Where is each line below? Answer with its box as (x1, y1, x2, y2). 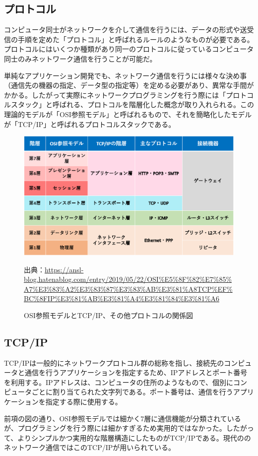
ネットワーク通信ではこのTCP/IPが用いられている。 (4, 442, 175, 453)
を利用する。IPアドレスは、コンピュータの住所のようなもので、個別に (4, 377, 234, 387)
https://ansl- (45, 264, 84, 274)
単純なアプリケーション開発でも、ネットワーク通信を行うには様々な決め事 (4, 70, 247, 80)
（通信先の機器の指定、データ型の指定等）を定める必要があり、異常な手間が (4, 80, 254, 90)
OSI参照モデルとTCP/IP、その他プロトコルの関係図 (24, 310, 193, 320)
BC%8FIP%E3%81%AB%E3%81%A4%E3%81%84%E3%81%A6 (24, 293, 219, 304)
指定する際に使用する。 (45, 396, 122, 407)
